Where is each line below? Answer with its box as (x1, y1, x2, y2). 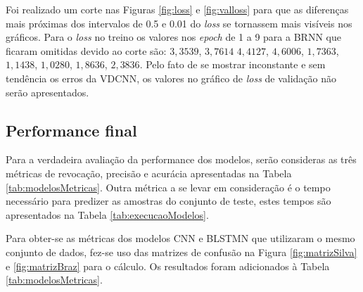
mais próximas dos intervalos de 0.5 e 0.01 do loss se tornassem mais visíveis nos (6, 15, 352, 30)
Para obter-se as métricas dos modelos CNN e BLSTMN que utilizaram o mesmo (6, 231, 355, 246)
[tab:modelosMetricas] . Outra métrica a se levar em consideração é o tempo (6, 179, 331, 194)
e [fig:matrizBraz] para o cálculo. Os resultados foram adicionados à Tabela (6, 258, 330, 273)
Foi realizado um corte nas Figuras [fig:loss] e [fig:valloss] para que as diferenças (6, 2, 349, 16)
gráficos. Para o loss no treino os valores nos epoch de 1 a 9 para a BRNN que (6, 30, 341, 44)
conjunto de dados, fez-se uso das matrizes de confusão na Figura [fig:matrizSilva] (6, 244, 357, 259)
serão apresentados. (6, 84, 89, 99)
